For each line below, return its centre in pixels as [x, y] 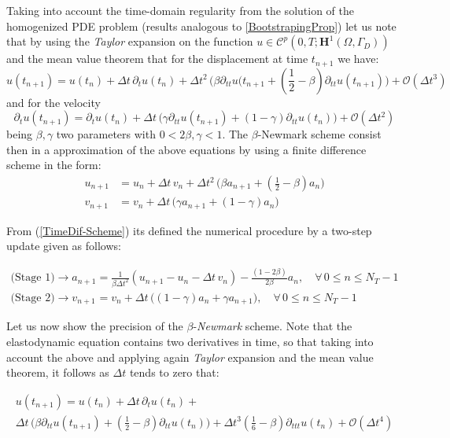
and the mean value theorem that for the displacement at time [157, 59]
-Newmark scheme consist [319, 134]
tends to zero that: [174, 372]
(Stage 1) [33, 278]
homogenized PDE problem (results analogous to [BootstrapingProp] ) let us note [201, 26]
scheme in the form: [54, 165]
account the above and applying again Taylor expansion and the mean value [190, 357]
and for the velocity [53, 102]
